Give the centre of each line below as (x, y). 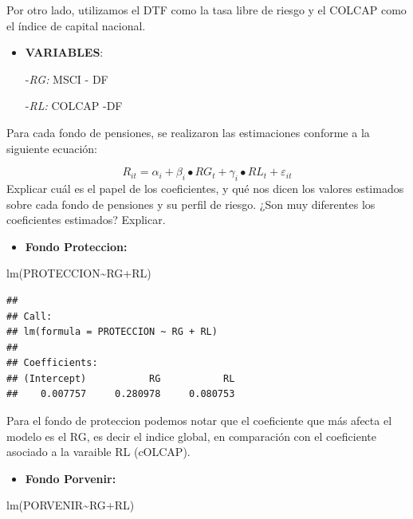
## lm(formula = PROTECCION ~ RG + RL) (112, 332)
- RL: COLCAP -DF (74, 106)
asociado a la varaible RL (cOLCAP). (98, 452)
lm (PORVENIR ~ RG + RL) (71, 505)
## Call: (29, 316)
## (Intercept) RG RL (121, 378)
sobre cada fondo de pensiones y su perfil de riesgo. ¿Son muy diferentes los (191, 204)
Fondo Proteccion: (76, 246)
